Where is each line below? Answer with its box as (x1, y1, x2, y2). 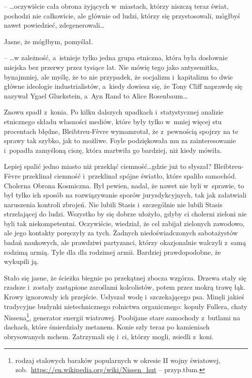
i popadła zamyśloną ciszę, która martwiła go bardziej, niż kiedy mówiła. (4, 145, 222, 155)
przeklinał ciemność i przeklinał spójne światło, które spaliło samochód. (22, 170, 237, 181)
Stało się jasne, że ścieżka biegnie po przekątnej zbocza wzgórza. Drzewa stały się (4, 272, 247, 282)
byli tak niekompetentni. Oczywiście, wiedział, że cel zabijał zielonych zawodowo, (4, 218, 245, 228)
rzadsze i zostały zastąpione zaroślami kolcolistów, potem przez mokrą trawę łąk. (4, 282, 246, 292)
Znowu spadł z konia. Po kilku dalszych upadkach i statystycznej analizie (4, 107, 223, 117)
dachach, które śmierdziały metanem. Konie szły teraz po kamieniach (4, 322, 210, 332)
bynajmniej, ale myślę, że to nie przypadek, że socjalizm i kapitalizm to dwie (4, 71, 233, 82)
